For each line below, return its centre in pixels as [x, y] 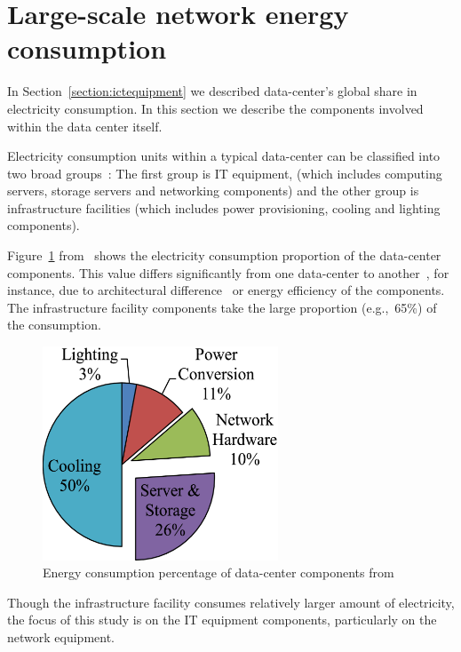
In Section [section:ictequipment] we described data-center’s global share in [212, 91]
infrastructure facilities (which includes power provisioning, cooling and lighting [224, 207]
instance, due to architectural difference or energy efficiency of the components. [226, 290]
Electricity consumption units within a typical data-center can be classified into [224, 156]
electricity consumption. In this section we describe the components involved [215, 108]
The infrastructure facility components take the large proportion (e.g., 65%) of [222, 307]
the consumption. [54, 325]
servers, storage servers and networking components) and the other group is [213, 191]
